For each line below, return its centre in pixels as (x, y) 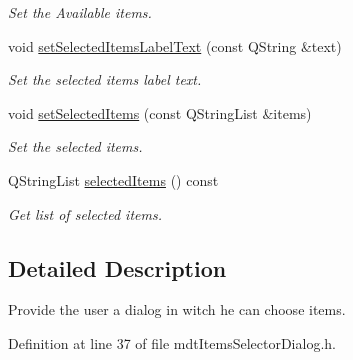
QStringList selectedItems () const (113, 179)
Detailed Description (117, 267)
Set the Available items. (80, 12)
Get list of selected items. (85, 213)
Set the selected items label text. (105, 79)
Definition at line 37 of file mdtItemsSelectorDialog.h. (172, 342)
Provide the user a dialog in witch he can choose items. (177, 309)
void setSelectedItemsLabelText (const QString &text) (175, 45)
